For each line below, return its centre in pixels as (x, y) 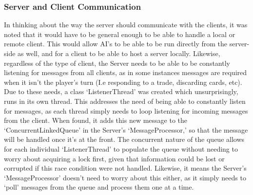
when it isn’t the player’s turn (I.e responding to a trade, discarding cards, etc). (123, 82)
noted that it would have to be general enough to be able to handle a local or (120, 34)
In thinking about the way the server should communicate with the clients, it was (126, 25)
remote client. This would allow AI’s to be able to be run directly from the (116, 44)
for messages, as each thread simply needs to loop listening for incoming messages (126, 110)
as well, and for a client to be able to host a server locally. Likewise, (119, 53)
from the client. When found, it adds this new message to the (96, 120)
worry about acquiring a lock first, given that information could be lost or (114, 158)
